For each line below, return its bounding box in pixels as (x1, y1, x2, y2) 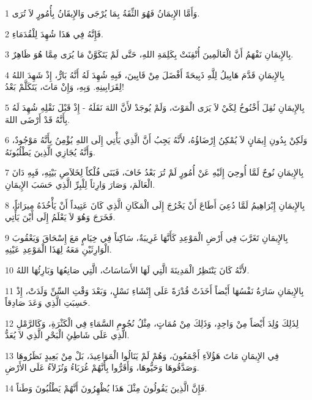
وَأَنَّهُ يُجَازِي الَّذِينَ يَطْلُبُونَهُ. (5, 145, 95, 158)
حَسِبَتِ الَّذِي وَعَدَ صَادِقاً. (5, 296, 91, 309)
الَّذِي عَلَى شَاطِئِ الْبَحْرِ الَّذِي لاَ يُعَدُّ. (5, 328, 130, 341)
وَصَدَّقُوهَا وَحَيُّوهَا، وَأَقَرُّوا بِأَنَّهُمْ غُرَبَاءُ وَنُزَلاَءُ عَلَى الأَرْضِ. (5, 361, 199, 374)
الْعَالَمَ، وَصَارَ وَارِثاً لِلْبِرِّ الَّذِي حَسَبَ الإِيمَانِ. (5, 177, 155, 190)
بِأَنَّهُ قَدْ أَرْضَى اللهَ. (5, 113, 70, 125)
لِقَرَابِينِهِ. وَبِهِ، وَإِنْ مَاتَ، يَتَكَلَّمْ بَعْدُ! (5, 80, 124, 93)
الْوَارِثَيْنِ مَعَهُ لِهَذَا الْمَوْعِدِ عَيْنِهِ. (5, 243, 112, 256)
